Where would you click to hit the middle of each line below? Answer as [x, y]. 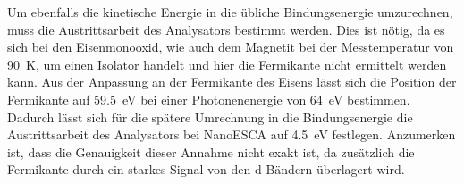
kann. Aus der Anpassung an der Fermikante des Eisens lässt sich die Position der [232, 82]
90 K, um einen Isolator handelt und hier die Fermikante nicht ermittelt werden [227, 64]
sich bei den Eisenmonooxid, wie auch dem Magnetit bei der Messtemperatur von [231, 47]
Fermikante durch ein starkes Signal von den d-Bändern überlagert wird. [206, 169]
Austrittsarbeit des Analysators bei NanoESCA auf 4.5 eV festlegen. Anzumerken [232, 134]
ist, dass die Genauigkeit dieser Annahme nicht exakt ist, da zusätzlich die [211, 151]
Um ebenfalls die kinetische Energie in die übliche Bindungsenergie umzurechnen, [230, 12]
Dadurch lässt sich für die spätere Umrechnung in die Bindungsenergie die [210, 117]
